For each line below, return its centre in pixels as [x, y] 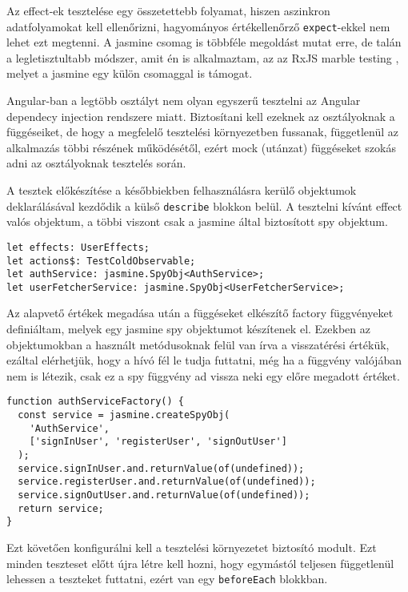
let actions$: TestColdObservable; [101, 261]
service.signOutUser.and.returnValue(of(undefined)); [164, 495]
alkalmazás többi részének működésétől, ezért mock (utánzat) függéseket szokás [201, 147]
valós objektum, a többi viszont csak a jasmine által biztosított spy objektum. [197, 221]
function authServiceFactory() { [95, 402]
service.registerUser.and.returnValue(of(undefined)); [167, 482]
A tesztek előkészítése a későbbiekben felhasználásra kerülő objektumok [182, 190]
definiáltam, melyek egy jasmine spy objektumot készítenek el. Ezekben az [188, 329]
